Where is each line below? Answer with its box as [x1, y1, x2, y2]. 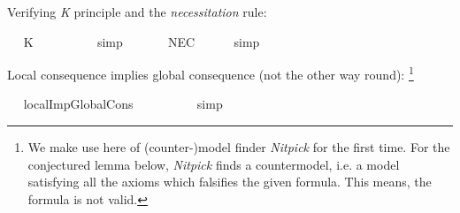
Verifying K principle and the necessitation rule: [7, 3, 267, 20]
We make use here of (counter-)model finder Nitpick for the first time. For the [27, 138, 450, 156]
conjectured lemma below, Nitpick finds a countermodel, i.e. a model [27, 155, 400, 173]
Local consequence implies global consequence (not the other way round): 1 [7, 63, 414, 83]
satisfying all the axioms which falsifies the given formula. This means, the [27, 172, 432, 191]
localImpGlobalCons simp [23, 95, 223, 113]
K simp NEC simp [23, 32, 260, 50]
